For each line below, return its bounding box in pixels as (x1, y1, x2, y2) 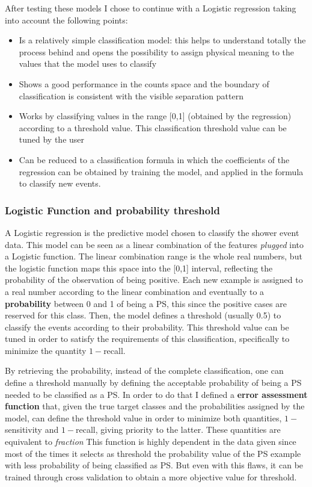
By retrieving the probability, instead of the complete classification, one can (5, 364, 284, 377)
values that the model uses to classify (19, 57, 157, 70)
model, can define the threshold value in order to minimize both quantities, (5, 411, 282, 424)
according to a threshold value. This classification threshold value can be (19, 121, 287, 134)
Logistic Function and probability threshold (5, 202, 220, 217)
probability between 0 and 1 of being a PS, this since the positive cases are (5, 297, 287, 309)
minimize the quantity (5, 344, 87, 356)
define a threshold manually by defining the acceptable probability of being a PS (5, 376, 302, 389)
